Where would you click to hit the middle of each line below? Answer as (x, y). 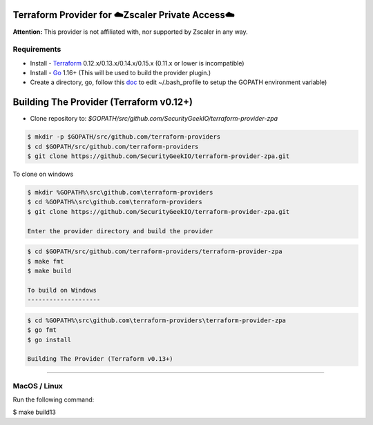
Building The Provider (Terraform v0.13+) (100, 359)
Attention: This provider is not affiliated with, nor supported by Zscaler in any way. (130, 32)
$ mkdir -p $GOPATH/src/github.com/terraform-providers (124, 137)
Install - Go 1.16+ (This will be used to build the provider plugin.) (121, 73)
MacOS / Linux (38, 386)
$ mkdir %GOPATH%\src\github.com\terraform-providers (120, 192)
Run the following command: (54, 399)
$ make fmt (46, 261)
